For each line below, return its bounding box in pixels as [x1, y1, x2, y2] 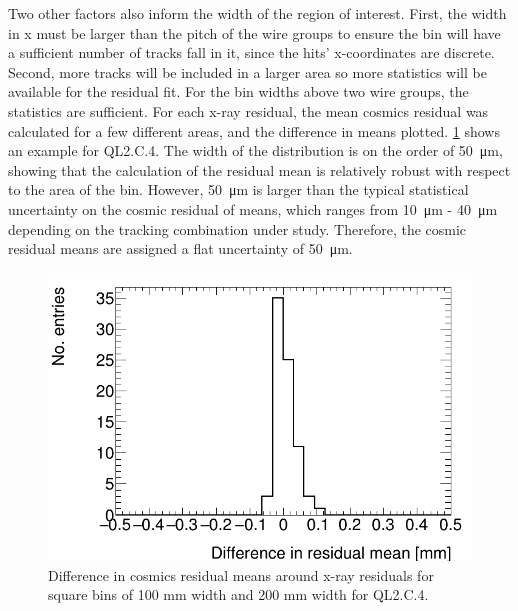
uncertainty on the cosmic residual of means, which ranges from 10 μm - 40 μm [8, 198, 498, 219]
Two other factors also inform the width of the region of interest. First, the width [8, 3, 507, 23]
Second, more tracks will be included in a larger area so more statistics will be [8, 61, 487, 82]
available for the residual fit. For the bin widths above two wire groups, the [8, 81, 469, 102]
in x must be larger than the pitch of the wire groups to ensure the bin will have [8, 22, 501, 43]
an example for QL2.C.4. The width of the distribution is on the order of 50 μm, [8, 140, 503, 161]
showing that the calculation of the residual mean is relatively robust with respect [8, 159, 511, 180]
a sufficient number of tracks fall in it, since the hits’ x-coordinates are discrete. [8, 42, 495, 63]
